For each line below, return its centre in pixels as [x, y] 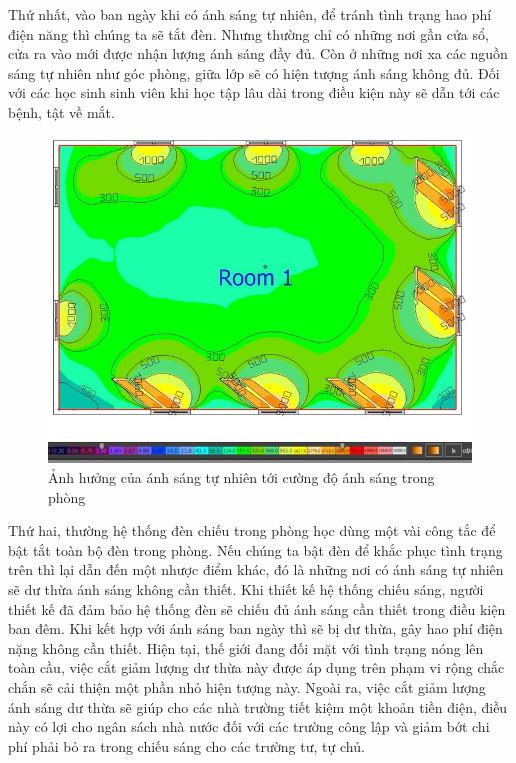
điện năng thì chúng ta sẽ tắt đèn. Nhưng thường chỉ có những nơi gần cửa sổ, [248, 33]
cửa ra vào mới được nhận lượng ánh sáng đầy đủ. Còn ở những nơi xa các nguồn [258, 53]
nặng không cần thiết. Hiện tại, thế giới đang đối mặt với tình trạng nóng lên [246, 647]
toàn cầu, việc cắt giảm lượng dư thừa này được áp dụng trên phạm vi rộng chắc [256, 667]
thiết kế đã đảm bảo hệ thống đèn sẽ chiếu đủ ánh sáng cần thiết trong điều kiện [257, 608]
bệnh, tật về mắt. [61, 111]
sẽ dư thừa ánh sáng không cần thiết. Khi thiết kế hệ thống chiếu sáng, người [246, 588]
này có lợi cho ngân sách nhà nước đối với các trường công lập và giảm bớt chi [249, 726]
